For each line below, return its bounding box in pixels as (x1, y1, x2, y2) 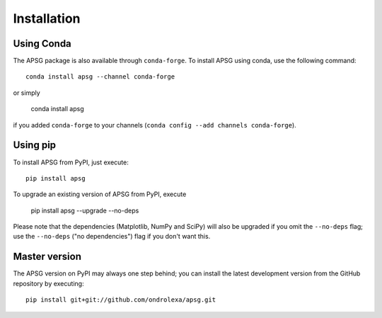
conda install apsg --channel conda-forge (25, 73, 175, 81)
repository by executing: (13, 279, 84, 288)
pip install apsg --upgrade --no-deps (30, 206, 139, 215)
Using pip (13, 139, 57, 152)
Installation (13, 11, 81, 26)
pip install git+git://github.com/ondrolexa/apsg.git (25, 296, 216, 304)
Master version (13, 251, 81, 263)
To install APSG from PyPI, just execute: (13, 158, 129, 166)
